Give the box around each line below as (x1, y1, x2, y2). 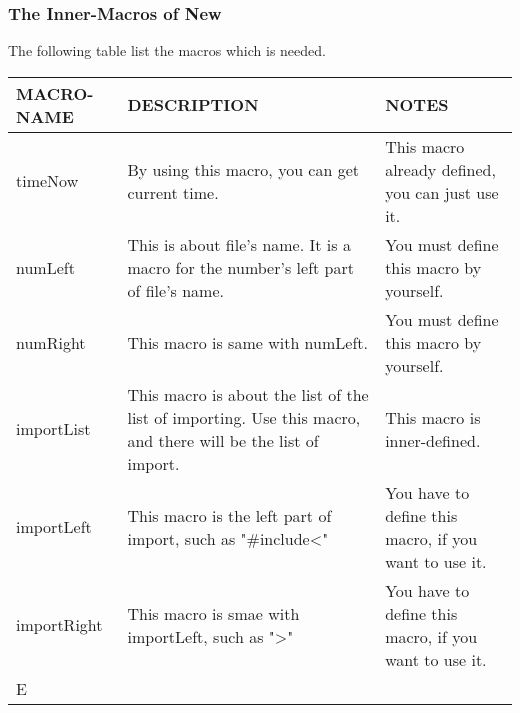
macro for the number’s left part (127, 255, 354, 279)
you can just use (385, 180, 499, 204)
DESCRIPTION (127, 93, 259, 117)
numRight (16, 330, 86, 354)
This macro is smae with (127, 601, 300, 625)
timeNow (16, 169, 79, 193)
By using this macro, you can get (127, 157, 360, 181)
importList (16, 417, 91, 441)
